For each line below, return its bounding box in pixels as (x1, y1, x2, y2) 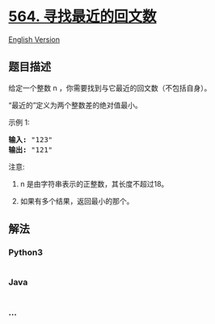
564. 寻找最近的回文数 (8, 7, 157, 26)
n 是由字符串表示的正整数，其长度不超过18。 (19, 179, 169, 188)
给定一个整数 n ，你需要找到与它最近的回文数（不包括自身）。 (8, 82, 212, 93)
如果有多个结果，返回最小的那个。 (19, 196, 134, 206)
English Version (8, 34, 61, 44)
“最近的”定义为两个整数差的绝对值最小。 (8, 100, 143, 110)
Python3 (8, 247, 43, 259)
